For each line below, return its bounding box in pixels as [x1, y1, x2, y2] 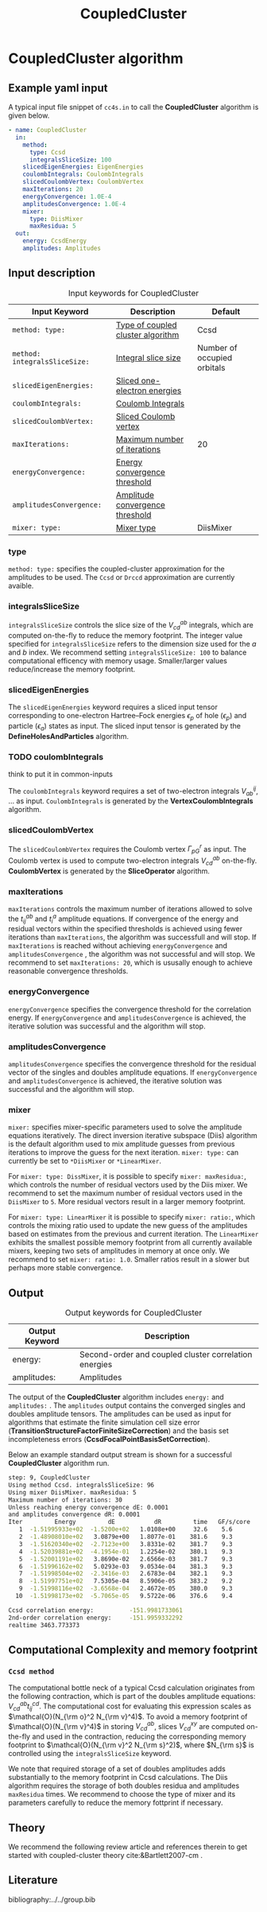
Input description [8, 266, 95, 280]
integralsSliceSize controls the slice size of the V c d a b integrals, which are [8, 619, 254, 632]
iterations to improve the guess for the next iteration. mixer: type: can [8, 1148, 239, 1157]
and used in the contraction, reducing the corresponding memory [31, 1731, 246, 1742]
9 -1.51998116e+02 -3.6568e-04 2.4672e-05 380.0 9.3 [18, 1584, 233, 1593]
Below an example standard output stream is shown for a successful [8, 1450, 232, 1459]
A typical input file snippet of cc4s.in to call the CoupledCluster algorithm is [8, 103, 259, 111]
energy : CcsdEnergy [22, 237, 87, 245]
